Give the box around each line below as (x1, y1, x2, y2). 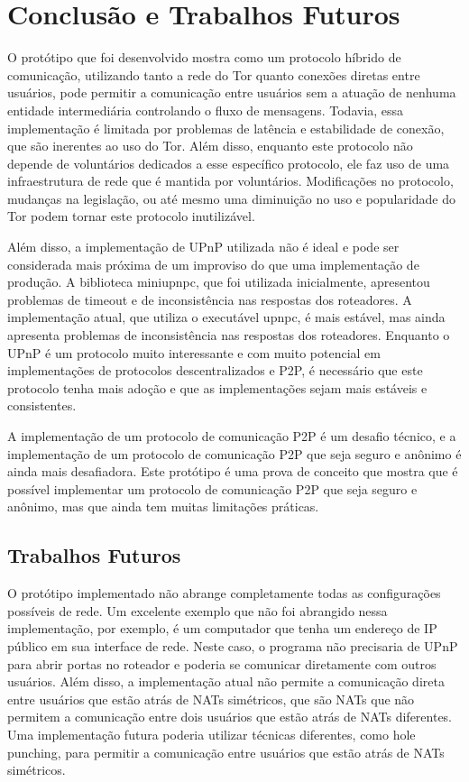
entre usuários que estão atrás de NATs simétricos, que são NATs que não (7, 689, 415, 708)
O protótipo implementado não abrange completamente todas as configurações (7, 584, 441, 603)
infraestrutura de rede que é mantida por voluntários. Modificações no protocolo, (7, 171, 454, 190)
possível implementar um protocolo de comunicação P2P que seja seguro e (7, 479, 418, 498)
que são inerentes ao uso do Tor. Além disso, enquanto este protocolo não (7, 136, 413, 155)
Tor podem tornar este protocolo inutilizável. (7, 207, 255, 225)
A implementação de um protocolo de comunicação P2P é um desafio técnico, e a (7, 427, 456, 445)
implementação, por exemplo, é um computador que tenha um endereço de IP (7, 619, 437, 638)
